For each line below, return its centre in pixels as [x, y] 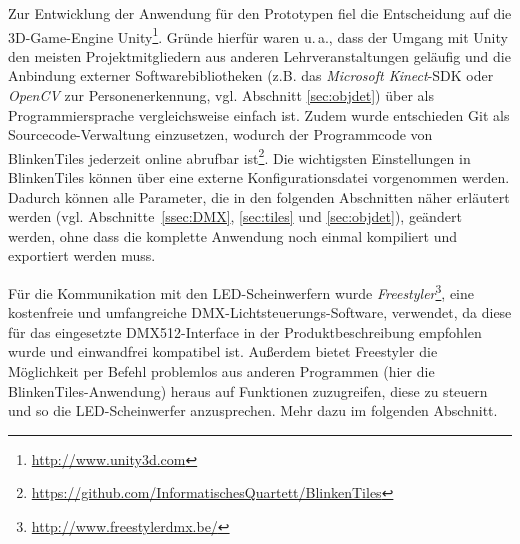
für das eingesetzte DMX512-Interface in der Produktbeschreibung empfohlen [245, 331]
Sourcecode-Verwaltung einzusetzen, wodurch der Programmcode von [220, 134]
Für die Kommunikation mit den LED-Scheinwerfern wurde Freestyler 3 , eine [241, 291]
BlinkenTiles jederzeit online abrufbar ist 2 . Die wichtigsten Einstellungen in [239, 156]
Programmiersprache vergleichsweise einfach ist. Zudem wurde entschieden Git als [259, 114]
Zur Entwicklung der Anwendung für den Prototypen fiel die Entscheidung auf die [260, 13]
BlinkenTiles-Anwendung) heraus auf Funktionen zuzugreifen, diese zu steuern [248, 390]
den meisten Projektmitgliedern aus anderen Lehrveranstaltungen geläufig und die [259, 55]
